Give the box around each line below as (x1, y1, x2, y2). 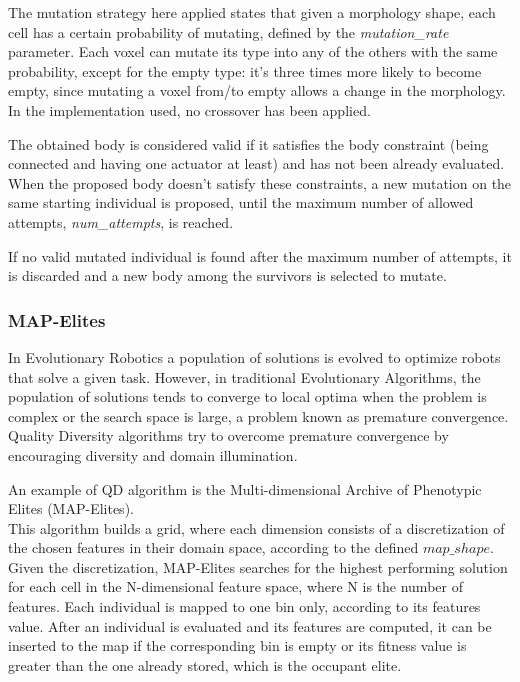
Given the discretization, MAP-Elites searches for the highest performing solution (8, 556, 508, 577)
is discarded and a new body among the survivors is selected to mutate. (8, 265, 447, 286)
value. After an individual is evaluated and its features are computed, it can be (8, 615, 492, 636)
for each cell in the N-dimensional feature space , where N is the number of (8, 576, 463, 597)
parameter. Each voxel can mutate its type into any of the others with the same (8, 41, 498, 62)
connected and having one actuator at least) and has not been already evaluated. (8, 153, 505, 174)
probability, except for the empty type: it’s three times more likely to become (8, 60, 482, 81)
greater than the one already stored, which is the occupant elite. (8, 654, 402, 675)
